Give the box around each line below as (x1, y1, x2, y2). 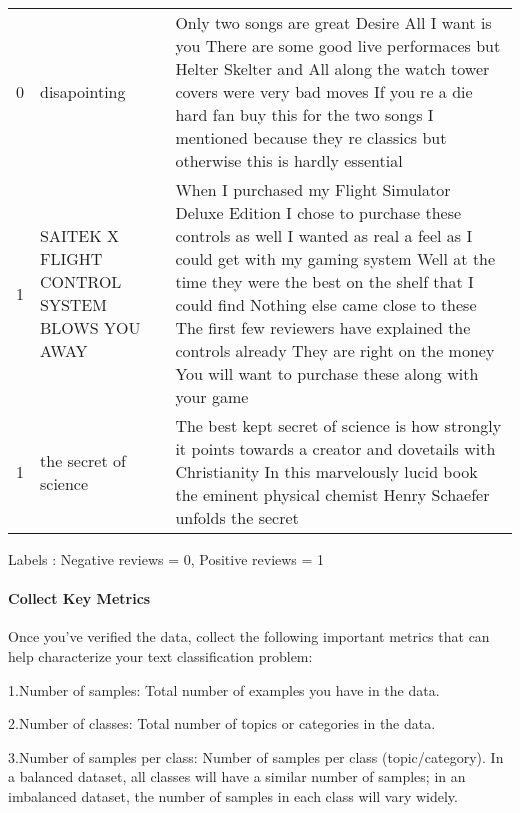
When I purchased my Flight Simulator (175, 178, 451, 201)
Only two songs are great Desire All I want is (175, 11, 492, 34)
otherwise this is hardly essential (175, 149, 403, 172)
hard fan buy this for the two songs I (175, 103, 434, 126)
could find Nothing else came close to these (175, 293, 477, 316)
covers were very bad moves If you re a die (175, 80, 473, 103)
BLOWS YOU (40, 316, 141, 339)
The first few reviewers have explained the (175, 316, 471, 339)
